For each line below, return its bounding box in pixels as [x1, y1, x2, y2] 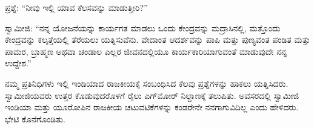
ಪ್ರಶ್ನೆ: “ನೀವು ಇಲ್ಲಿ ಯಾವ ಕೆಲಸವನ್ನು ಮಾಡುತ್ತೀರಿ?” [5, 1, 148, 13]
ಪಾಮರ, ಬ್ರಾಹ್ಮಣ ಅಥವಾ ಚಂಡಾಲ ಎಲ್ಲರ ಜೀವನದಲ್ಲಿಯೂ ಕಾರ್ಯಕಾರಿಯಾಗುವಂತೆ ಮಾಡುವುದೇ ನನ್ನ [5, 45, 287, 57]
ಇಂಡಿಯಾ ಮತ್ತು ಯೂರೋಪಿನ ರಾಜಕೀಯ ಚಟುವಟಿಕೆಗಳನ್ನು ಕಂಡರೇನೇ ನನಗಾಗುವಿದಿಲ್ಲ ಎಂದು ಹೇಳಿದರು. [5, 101, 299, 113]
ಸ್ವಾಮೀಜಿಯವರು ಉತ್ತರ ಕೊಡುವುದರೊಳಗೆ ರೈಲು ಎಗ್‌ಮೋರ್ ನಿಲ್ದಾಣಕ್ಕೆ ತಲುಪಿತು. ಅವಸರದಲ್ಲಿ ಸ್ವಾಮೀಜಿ [5, 89, 299, 101]
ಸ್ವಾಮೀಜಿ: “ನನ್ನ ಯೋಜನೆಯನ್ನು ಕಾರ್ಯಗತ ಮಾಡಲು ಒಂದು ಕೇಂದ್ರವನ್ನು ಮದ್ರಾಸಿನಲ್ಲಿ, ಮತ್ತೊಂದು [5, 21, 281, 34]
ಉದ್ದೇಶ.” [5, 57, 32, 69]
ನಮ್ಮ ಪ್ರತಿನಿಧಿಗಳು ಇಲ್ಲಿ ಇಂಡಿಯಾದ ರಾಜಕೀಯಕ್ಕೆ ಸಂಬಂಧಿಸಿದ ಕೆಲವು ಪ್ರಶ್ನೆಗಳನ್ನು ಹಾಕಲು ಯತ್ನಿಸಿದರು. [5, 77, 289, 89]
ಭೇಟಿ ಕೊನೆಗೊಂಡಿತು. [5, 112, 65, 125]
